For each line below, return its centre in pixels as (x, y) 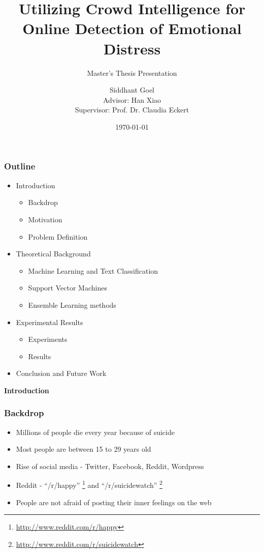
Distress (132, 48)
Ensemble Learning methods (72, 304)
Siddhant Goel (132, 90)
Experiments (48, 339)
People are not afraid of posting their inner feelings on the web (114, 502)
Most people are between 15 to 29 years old (84, 449)
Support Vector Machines (68, 288)
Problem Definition (58, 236)
